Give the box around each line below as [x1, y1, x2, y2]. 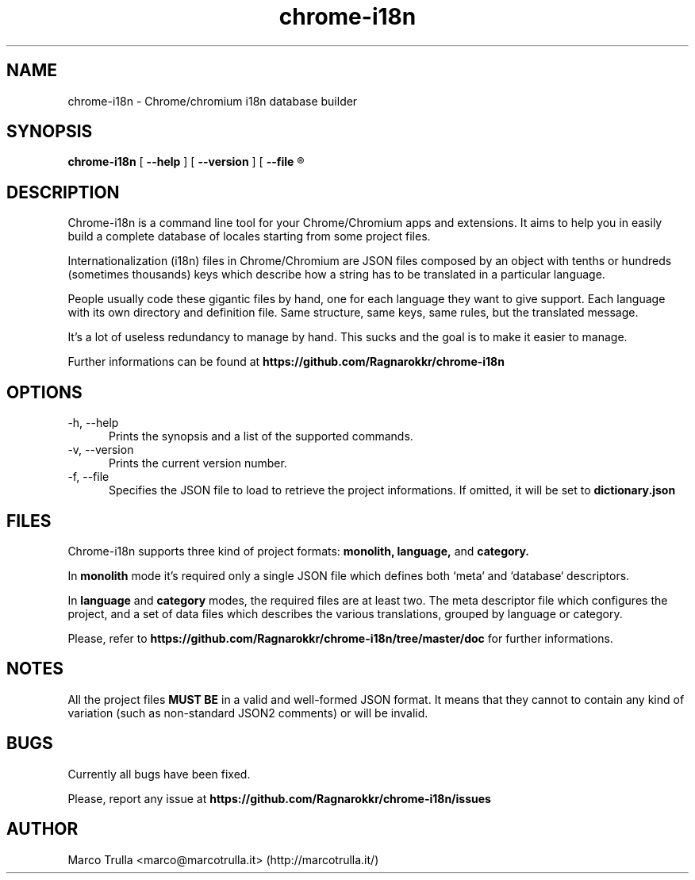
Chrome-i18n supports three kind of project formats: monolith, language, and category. [67, 544, 530, 558]
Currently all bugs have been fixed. [67, 767, 251, 781]
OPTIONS [6, 382, 83, 402]
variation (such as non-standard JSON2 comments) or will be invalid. [67, 705, 428, 720]
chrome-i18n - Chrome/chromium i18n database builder [67, 94, 358, 108]
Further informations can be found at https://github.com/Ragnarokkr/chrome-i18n [67, 355, 505, 369]
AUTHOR [6, 819, 79, 840]
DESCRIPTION [6, 182, 120, 202]
